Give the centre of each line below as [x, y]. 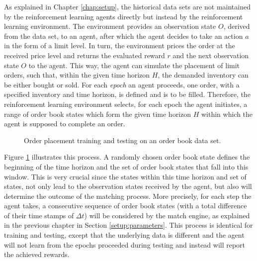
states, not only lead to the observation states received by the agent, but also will [128, 186]
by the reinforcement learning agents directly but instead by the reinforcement [124, 16]
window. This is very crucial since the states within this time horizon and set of [125, 176]
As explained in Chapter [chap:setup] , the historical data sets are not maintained [127, 6]
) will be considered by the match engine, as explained [167, 215]
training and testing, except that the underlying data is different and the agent [124, 235]
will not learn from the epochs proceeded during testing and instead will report [125, 244]
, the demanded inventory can [203, 75]
